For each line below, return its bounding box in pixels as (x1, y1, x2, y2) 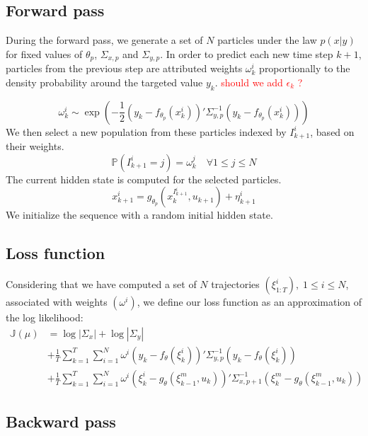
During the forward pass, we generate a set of (6, 33, 203, 47)
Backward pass (6, 411, 116, 432)
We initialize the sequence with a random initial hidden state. (6, 207, 273, 222)
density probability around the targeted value (6, 74, 203, 89)
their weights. (6, 139, 64, 154)
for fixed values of (6, 46, 83, 61)
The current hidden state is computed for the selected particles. (6, 171, 282, 186)
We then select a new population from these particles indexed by (6, 124, 287, 139)
